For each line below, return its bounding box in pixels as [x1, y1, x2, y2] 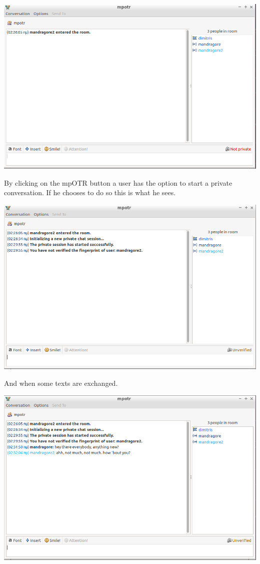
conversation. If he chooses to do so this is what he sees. [4, 187, 176, 198]
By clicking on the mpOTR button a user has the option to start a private [4, 177, 232, 188]
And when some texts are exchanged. [4, 378, 118, 388]
